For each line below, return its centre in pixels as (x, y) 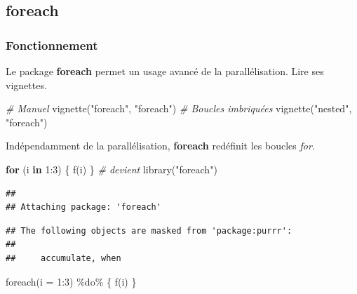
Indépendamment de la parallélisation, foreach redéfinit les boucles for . (160, 146)
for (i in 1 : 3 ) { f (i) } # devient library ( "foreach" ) (112, 169)
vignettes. (26, 85)
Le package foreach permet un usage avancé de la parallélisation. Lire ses (165, 71)
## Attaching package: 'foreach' (83, 207)
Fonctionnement (52, 45)
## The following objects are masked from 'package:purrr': (149, 230)
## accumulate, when (63, 258)
